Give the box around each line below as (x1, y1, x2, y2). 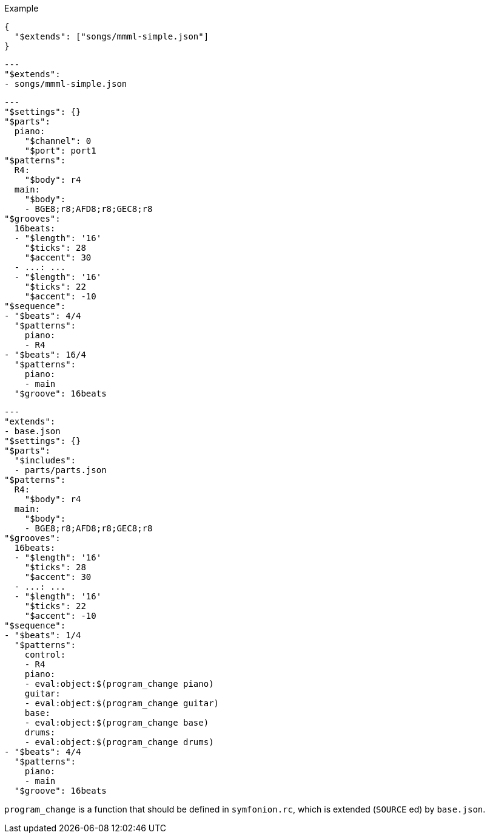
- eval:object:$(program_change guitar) (24, 698, 220, 708)
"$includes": (14, 455, 76, 465)
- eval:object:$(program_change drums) (24, 737, 214, 747)
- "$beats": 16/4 (4, 350, 86, 359)
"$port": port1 (24, 146, 96, 155)
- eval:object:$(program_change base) (24, 718, 209, 727)
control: (24, 650, 66, 659)
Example (4, 3, 39, 13)
